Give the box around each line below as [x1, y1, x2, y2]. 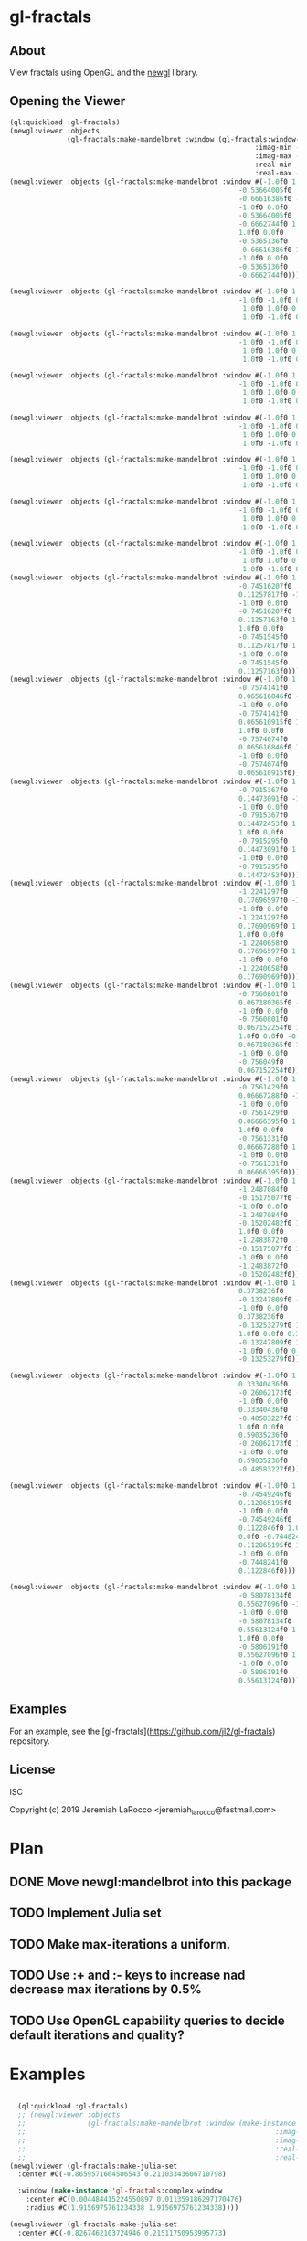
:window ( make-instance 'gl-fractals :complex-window [17, 2186, 223, 2195]
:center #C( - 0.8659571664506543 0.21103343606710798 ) [17, 2170, 227, 2179]
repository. [9, 1735, 50, 1747]
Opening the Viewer [9, 93, 126, 109]
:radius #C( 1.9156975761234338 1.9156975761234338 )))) [26, 2204, 239, 2213]
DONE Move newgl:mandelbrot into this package [9, 1874, 292, 1889]
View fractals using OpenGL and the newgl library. [9, 67, 198, 78]
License [9, 1762, 56, 1778]
